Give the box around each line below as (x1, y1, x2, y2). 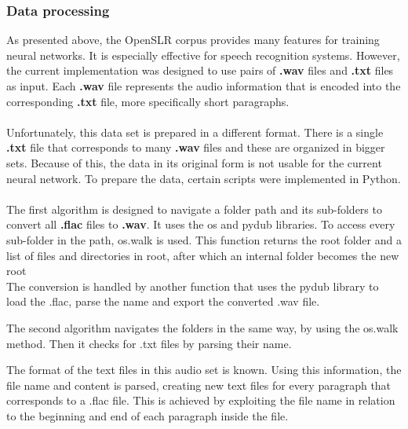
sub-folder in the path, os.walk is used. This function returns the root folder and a (6, 231, 402, 247)
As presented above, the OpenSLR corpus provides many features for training (6, 31, 380, 48)
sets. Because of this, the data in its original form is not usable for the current (6, 154, 382, 170)
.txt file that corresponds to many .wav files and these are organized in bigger (6, 139, 385, 156)
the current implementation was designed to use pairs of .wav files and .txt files (6, 62, 394, 79)
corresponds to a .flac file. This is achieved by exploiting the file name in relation (6, 392, 395, 409)
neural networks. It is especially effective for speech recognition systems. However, (6, 46, 400, 63)
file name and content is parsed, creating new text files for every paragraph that (6, 376, 392, 393)
